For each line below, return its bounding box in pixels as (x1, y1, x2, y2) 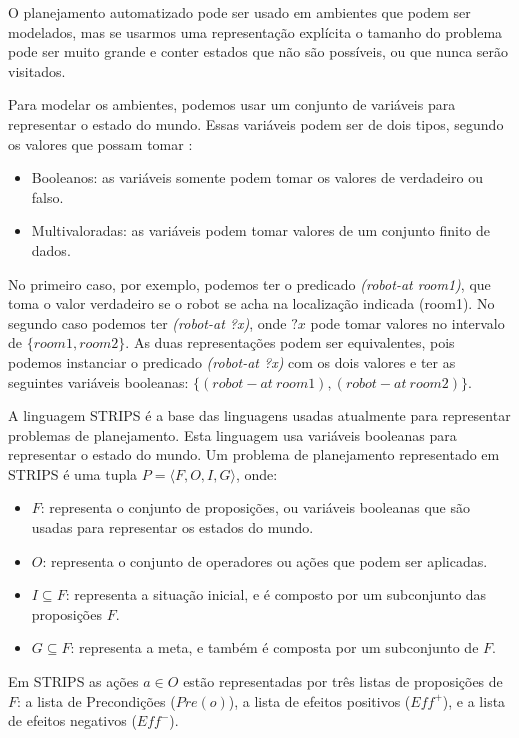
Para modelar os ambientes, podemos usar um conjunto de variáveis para (8, 94, 456, 115)
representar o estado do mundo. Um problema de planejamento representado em (8, 444, 500, 465)
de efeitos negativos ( (8, 710, 137, 731)
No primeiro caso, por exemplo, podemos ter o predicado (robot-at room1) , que (8, 273, 491, 294)
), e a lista (442, 690, 506, 711)
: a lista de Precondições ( (17, 690, 176, 711)
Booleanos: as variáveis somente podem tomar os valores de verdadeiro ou (31, 167, 483, 188)
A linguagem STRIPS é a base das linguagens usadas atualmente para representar (8, 405, 511, 426)
